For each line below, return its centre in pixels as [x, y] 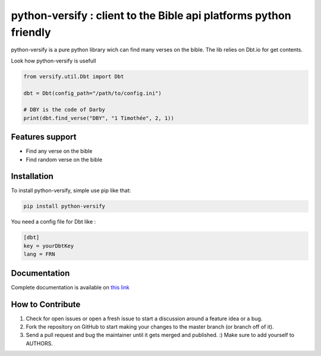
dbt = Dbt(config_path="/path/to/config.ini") [92, 93]
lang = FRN [39, 254]
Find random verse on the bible [64, 159]
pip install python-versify [64, 206]
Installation [32, 176]
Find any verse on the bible [59, 151]
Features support [44, 137]
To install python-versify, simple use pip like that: [71, 191]
